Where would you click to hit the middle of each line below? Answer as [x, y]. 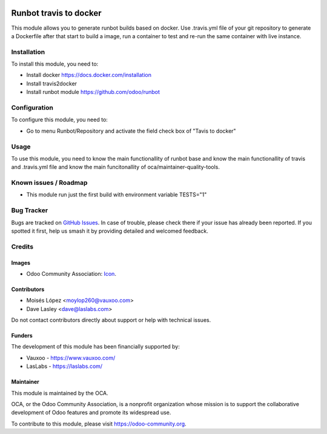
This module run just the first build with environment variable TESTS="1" [117, 195]
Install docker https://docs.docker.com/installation [89, 75]
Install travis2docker [52, 83]
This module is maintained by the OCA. [60, 393]
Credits [22, 247]
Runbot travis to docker [57, 13]
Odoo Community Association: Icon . [71, 273]
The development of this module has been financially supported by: [95, 347]
